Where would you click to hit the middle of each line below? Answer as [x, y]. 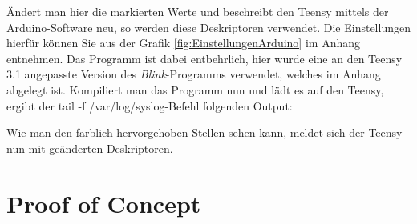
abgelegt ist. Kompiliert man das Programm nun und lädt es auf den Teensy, [195, 89]
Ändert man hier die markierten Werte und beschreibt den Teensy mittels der [198, 11]
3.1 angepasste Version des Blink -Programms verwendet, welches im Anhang [194, 74]
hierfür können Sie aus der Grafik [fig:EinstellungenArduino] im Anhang [183, 43]
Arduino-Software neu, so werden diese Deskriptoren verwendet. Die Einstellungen [208, 27]
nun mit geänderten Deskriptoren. [90, 148]
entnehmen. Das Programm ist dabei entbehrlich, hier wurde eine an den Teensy [204, 58]
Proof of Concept [104, 203]
